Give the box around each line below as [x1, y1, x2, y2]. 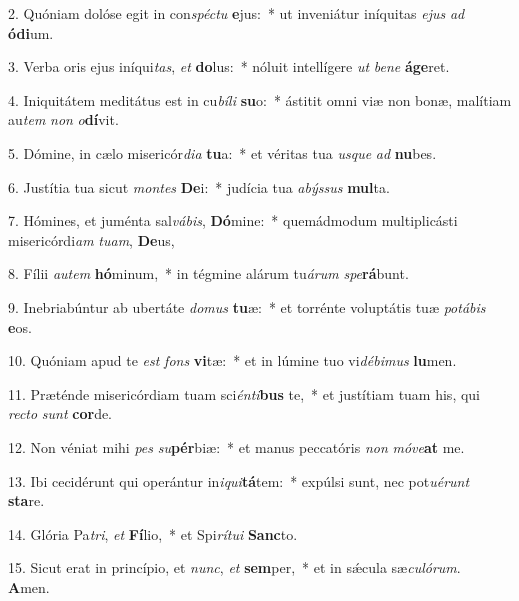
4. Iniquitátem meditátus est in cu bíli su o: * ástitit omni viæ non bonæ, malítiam [8, 89, 512, 110]
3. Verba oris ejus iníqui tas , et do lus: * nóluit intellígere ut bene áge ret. [8, 56, 450, 77]
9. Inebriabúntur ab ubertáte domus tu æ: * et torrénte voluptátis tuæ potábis [8, 296, 486, 317]
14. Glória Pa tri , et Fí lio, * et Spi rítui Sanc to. [8, 523, 298, 544]
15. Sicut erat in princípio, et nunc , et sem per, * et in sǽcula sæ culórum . [8, 557, 461, 578]
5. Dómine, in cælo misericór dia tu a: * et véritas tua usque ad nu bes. [8, 142, 437, 163]
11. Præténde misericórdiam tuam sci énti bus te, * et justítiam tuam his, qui [8, 383, 481, 404]
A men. [8, 576, 50, 597]
